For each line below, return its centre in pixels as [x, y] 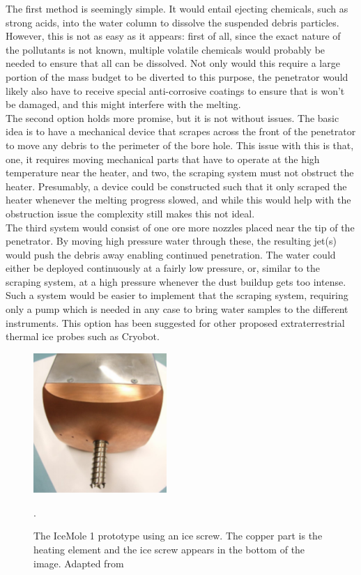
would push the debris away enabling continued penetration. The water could [171, 254]
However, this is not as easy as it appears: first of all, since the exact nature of [173, 36]
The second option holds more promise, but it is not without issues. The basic [172, 117]
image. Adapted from [79, 563]
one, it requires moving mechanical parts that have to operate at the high [163, 159]
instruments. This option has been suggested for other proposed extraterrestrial [175, 322]
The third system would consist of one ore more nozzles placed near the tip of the [180, 227]
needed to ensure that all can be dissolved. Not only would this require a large [173, 63]
